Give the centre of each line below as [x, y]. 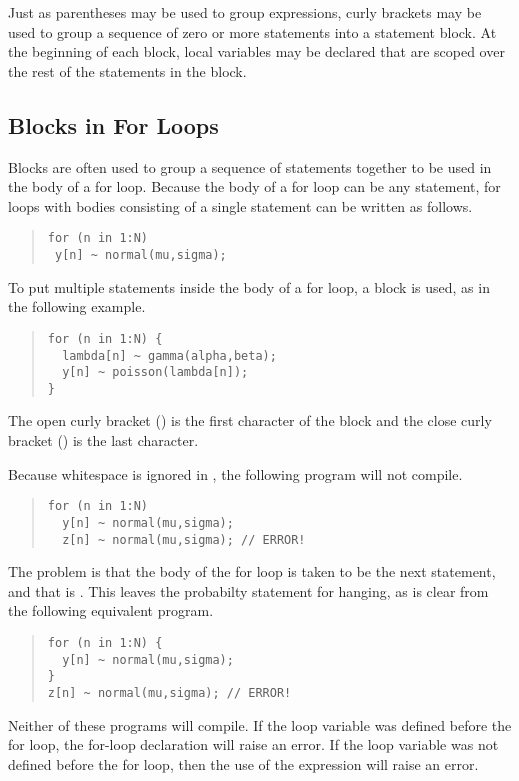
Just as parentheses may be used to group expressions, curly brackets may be [245, 12]
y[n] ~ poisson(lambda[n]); [155, 372]
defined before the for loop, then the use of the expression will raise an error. [243, 763]
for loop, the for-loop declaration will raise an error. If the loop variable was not [253, 744]
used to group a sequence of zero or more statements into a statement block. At [252, 31]
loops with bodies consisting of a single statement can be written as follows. [240, 205]
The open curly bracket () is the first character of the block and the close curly [250, 420]
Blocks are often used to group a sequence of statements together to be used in [250, 166]
